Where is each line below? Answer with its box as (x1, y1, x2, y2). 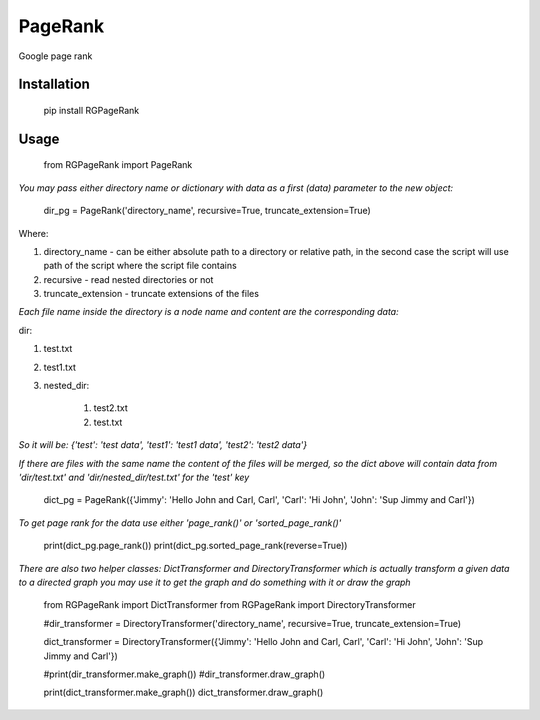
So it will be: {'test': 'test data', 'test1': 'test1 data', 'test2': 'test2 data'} (18, 439, 308, 451)
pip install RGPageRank (43, 104, 140, 116)
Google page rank (18, 50, 93, 62)
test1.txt (43, 361, 77, 373)
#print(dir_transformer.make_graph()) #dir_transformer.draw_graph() (43, 668, 326, 680)
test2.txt (93, 402, 129, 414)
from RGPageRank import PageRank (43, 159, 193, 171)
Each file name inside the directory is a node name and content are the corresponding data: (18, 306, 399, 318)
